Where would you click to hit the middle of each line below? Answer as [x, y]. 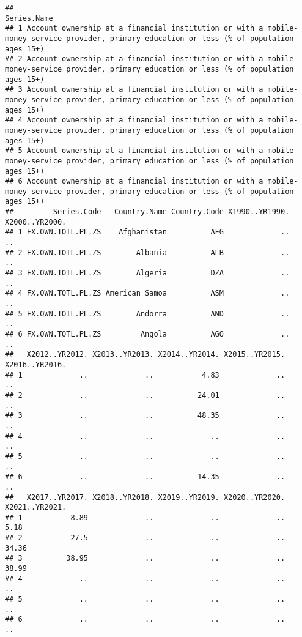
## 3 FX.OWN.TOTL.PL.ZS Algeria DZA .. [147, 273]
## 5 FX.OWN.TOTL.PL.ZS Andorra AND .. [147, 314]
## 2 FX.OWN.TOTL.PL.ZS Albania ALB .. [147, 252]
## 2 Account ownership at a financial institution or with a [134, 59]
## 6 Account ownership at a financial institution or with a [134, 181]
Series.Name [29, 18]
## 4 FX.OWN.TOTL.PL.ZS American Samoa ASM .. [147, 293]
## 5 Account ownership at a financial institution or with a [134, 151]
